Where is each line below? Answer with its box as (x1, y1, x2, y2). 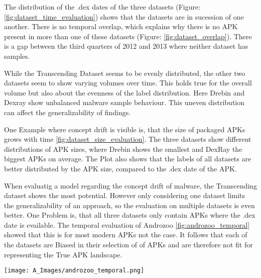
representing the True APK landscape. (4, 249, 122, 259)
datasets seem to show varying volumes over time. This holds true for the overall (4, 77, 252, 88)
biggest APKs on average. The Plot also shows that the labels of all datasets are (4, 153, 251, 164)
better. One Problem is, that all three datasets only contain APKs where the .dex (4, 210, 255, 220)
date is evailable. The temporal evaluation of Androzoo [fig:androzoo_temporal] (4, 219, 250, 230)
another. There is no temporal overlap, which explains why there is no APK (4, 21, 238, 32)
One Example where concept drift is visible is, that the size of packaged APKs (4, 124, 245, 134)
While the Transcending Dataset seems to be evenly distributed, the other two (4, 67, 245, 78)
